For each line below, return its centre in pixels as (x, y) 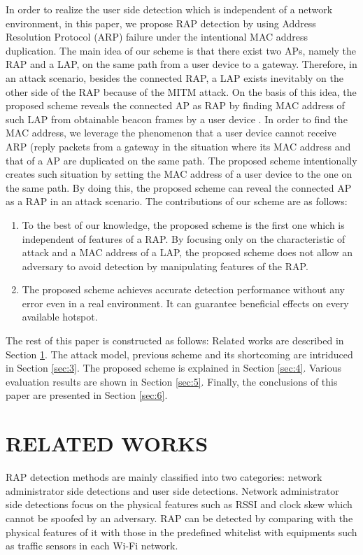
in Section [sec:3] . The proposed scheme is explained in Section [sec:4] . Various (174, 368)
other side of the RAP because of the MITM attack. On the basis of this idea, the (181, 91)
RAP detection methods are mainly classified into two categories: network (164, 477)
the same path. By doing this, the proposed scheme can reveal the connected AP (179, 187)
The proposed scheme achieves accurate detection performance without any (183, 289)
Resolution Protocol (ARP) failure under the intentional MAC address (157, 37)
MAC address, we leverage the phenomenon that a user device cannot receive (171, 133)
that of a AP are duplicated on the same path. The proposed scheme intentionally (181, 160)
